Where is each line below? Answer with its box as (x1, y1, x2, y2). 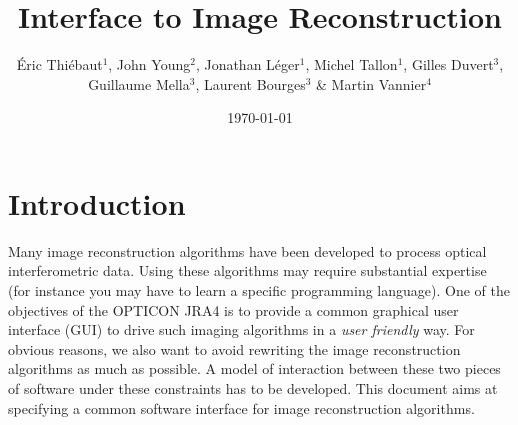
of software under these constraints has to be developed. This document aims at (8, 378, 498, 398)
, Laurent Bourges (195, 73, 306, 94)
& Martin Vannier (316, 73, 427, 94)
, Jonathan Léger (195, 54, 300, 75)
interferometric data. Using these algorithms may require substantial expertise (8, 260, 487, 281)
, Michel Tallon (305, 54, 398, 75)
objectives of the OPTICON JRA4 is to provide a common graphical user (8, 299, 459, 320)
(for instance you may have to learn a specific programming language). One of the (8, 280, 510, 301)
